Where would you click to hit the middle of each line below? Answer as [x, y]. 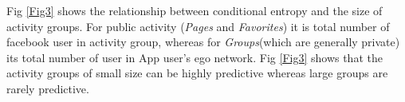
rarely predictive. [48, 88]
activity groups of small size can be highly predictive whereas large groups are [197, 73]
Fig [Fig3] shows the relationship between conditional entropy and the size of [195, 10]
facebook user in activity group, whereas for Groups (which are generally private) [203, 42]
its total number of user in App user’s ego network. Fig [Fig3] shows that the [195, 57]
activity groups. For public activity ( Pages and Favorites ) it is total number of [198, 26]
